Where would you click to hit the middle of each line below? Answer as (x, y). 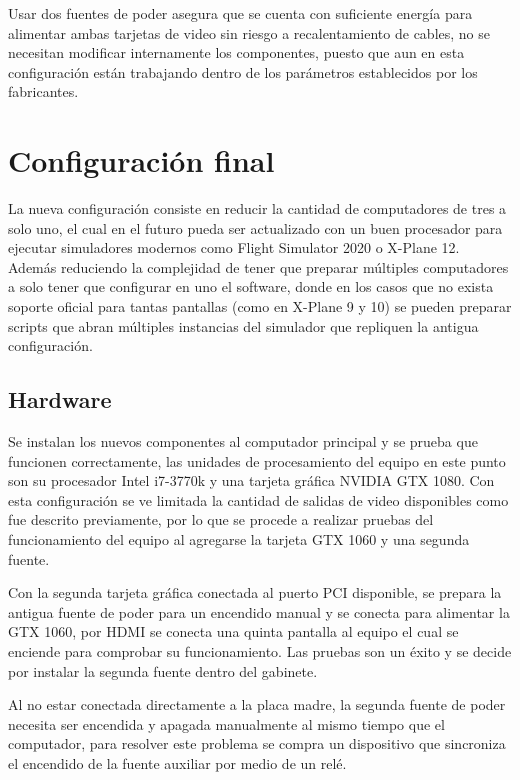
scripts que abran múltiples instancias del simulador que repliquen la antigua (243, 325)
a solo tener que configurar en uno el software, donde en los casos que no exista (251, 286)
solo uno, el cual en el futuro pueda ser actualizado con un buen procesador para (255, 227)
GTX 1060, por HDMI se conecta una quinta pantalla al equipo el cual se (233, 631)
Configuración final (141, 160)
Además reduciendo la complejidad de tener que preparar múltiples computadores (258, 266)
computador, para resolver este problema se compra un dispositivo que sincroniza (257, 743)
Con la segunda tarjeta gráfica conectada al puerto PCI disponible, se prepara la (255, 592)
